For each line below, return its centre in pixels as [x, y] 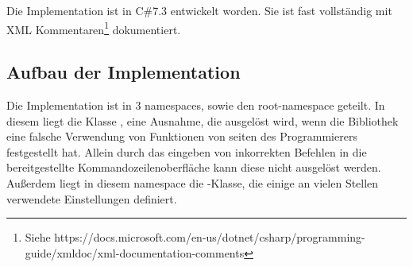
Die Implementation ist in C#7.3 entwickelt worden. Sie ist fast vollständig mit [199, 10]
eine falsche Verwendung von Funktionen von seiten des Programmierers [182, 136]
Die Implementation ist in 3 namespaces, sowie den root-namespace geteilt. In [196, 105]
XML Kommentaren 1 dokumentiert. [94, 28]
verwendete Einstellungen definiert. [92, 198]
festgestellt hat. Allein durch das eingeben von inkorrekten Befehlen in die [187, 151]
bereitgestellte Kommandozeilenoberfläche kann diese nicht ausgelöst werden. [194, 167]
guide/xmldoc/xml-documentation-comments [135, 252]
